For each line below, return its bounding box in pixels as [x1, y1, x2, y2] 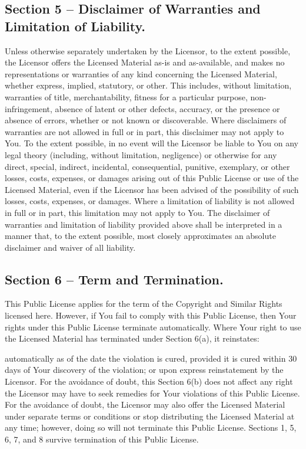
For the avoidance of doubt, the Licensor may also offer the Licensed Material [5, 398, 285, 411]
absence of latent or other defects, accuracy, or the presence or [55, 102, 280, 114]
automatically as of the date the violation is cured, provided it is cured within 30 [5, 352, 297, 364]
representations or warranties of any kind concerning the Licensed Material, [5, 67, 277, 80]
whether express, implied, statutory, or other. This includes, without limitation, [5, 79, 292, 91]
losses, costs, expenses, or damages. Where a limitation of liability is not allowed [5, 195, 295, 207]
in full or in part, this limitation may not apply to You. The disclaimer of [5, 206, 270, 218]
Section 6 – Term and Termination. [5, 270, 224, 288]
